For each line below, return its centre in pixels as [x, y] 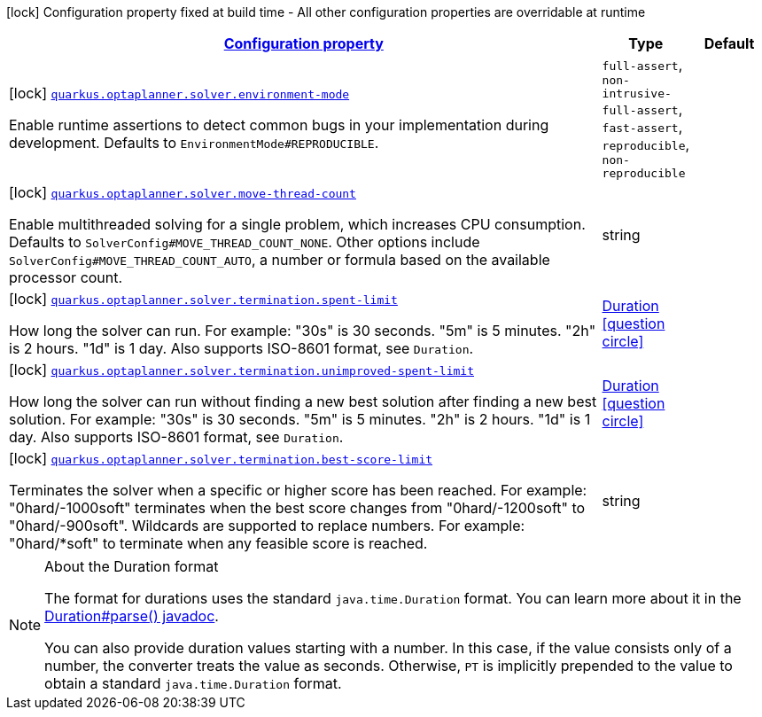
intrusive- [637, 94]
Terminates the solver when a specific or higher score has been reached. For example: [298, 490]
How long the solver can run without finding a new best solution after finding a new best [303, 401]
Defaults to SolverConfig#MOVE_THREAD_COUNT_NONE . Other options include [245, 242]
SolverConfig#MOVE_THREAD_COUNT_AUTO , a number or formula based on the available [280, 260]
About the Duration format [132, 566]
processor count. [66, 277]
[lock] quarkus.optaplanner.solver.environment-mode [179, 93]
